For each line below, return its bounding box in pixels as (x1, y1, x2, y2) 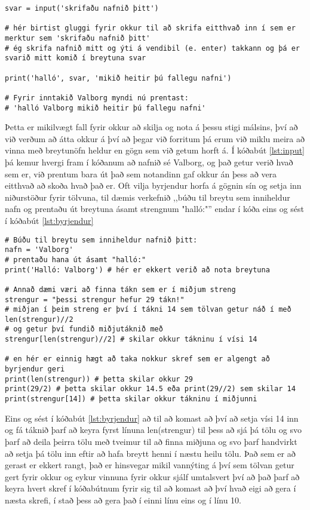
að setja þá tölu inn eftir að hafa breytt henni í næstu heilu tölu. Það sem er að (5, 447, 296, 459)
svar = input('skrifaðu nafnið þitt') (5, 4, 159, 13)
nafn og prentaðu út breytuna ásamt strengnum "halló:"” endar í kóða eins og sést (5, 202, 305, 215)
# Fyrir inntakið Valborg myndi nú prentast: (5, 93, 189, 102)
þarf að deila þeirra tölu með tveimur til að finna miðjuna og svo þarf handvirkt (5, 435, 297, 447)
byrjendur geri (5, 365, 65, 374)
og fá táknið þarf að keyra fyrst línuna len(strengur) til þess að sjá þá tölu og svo (5, 423, 302, 436)
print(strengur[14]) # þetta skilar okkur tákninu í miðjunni (5, 395, 257, 404)
